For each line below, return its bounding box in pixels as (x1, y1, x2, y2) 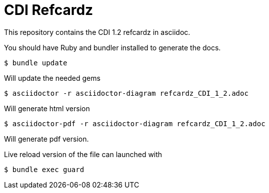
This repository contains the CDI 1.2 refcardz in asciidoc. (4, 27, 190, 36)
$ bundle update (4, 58, 67, 67)
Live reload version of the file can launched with (4, 150, 162, 159)
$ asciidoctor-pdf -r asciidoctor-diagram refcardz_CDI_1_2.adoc (4, 119, 265, 128)
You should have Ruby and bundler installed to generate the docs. (4, 43, 221, 52)
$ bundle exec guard (4, 165, 84, 174)
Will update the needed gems (4, 73, 100, 82)
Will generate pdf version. (4, 134, 89, 143)
